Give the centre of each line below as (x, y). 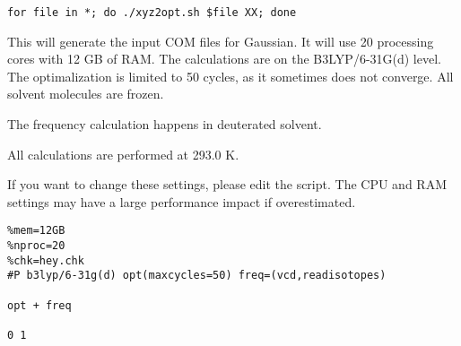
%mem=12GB (36, 231)
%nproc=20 (36, 246)
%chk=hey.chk (46, 260)
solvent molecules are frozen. (86, 94)
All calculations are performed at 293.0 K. (123, 154)
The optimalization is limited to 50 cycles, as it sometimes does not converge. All (230, 76)
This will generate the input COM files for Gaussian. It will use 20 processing (221, 41)
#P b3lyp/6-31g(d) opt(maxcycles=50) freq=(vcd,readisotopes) (197, 276)
